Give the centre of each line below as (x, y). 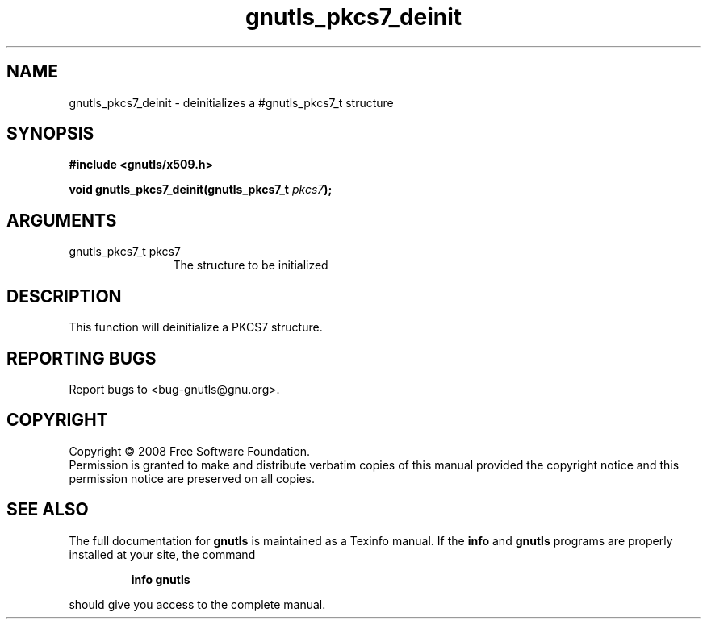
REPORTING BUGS (82, 358)
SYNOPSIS (50, 134)
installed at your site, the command (162, 554)
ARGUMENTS (62, 220)
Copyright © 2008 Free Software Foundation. (190, 451)
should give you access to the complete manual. (197, 604)
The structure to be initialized (251, 265)
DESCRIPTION (64, 296)
